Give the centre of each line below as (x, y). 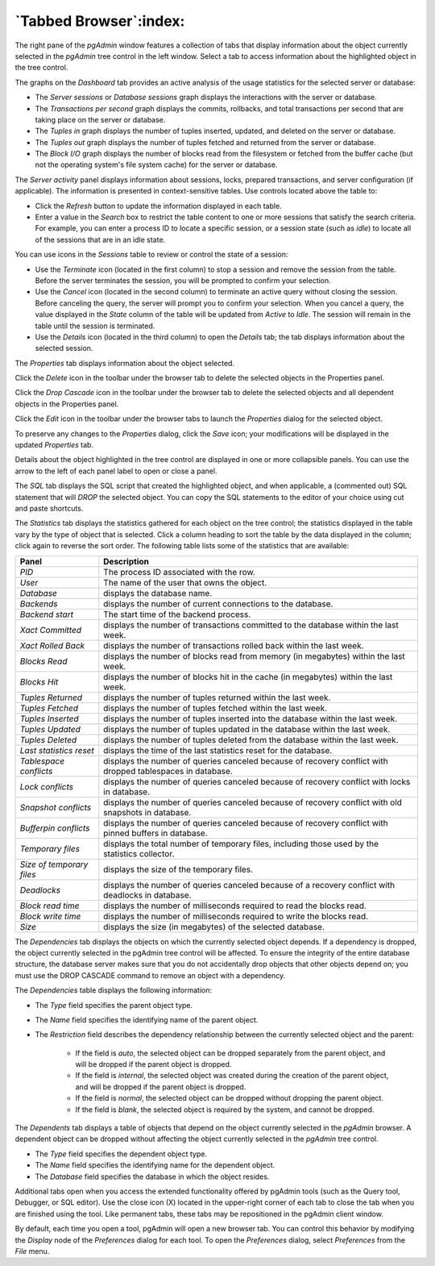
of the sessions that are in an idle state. (100, 239)
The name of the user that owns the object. (185, 582)
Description (126, 561)
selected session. (64, 348)
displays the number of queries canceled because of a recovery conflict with (249, 885)
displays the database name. (158, 593)
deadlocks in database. (147, 895)
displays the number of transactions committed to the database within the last (251, 625)
